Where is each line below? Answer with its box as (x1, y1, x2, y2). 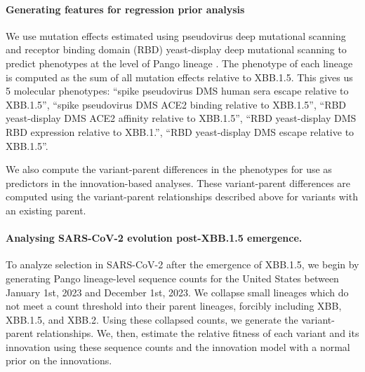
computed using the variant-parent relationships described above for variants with (6, 189, 358, 204)
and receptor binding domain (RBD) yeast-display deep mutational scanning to (6, 42, 347, 57)
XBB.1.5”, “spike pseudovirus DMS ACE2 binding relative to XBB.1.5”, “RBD (6, 97, 347, 111)
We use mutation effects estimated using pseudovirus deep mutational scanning (6, 28, 346, 43)
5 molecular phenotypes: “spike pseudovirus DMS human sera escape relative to (6, 83, 349, 98)
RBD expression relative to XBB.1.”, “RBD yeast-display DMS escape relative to (6, 124, 354, 139)
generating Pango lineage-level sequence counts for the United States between (6, 270, 339, 285)
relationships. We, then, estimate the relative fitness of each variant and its (36, 326, 359, 340)
